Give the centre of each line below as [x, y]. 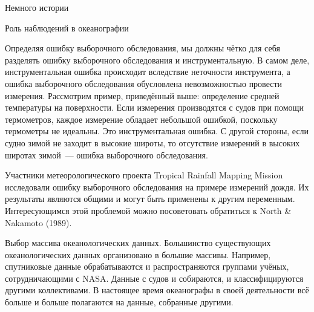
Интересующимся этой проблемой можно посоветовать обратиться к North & [148, 210]
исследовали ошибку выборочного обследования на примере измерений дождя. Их [157, 187]
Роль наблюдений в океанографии [67, 28]
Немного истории [37, 7]
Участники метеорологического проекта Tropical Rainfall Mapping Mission [144, 175]
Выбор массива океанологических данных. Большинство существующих [138, 243]
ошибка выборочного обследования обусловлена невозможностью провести [144, 83]
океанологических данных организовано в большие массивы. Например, [138, 254]
